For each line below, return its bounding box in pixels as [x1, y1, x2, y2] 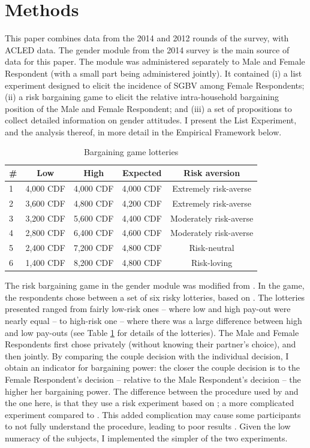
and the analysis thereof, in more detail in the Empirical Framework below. [5, 125, 282, 138]
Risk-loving [191, 256, 233, 269]
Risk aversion [183, 167, 240, 179]
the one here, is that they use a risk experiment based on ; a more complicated [5, 396, 294, 409]
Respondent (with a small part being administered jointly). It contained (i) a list [5, 66, 302, 79]
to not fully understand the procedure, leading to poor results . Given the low [5, 420, 291, 432]
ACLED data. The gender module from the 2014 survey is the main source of [5, 43, 290, 56]
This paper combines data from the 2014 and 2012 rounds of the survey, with [5, 32, 289, 44]
